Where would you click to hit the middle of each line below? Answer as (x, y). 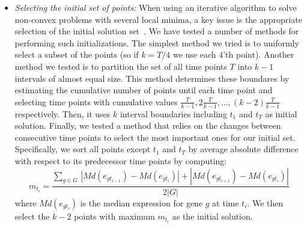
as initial (281, 113)
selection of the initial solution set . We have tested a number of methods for (157, 31)
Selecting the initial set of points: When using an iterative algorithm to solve (156, 7)
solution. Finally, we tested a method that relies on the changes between (148, 125)
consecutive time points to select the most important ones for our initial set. (155, 137)
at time (226, 202)
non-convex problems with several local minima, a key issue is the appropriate (158, 19)
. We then (265, 202)
